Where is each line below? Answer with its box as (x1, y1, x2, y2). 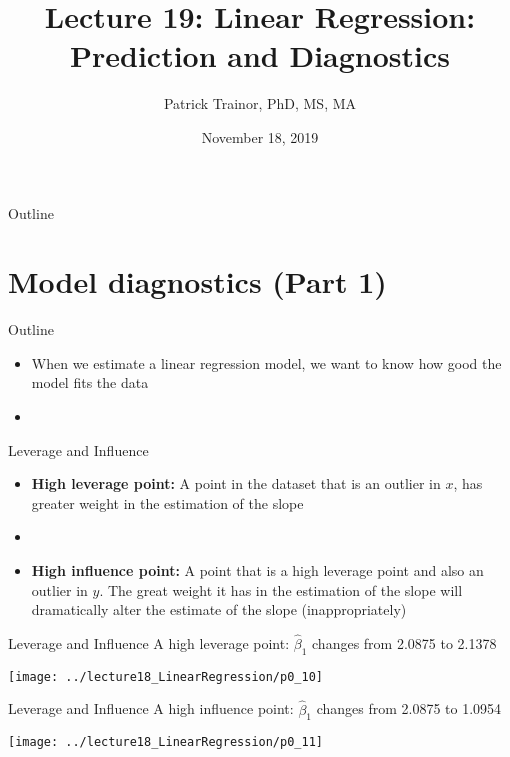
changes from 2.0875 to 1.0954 (316, 698, 502, 719)
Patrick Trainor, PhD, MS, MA (163, 93, 357, 114)
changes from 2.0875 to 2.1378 (312, 632, 497, 653)
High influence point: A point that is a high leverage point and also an (31, 559, 484, 580)
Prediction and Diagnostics (69, 35, 451, 76)
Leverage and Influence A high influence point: (8, 698, 294, 719)
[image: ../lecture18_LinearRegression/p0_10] (8, 669, 323, 684)
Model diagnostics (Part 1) (8, 261, 387, 302)
